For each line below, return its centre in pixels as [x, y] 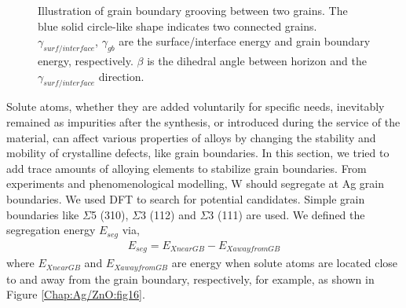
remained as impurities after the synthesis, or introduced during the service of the [203, 121]
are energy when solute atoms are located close [285, 263]
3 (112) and [168, 214]
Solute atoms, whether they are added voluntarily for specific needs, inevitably [196, 106]
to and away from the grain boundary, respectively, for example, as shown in [190, 279]
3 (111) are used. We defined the [287, 214]
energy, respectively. [86, 60]
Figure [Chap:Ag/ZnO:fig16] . [76, 294]
